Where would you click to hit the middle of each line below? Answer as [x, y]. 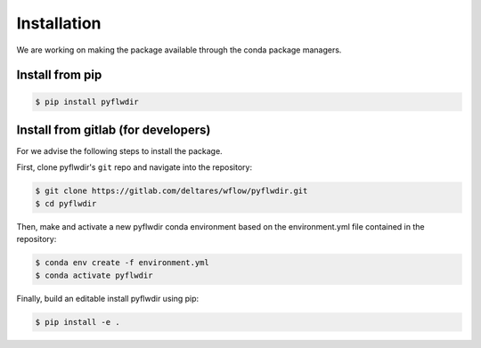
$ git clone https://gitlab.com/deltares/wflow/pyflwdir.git [171, 191]
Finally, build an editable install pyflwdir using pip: [108, 298]
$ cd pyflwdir [66, 203]
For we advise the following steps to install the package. [119, 151]
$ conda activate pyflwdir [94, 275]
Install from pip [59, 75]
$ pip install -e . [77, 322]
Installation [59, 23]
